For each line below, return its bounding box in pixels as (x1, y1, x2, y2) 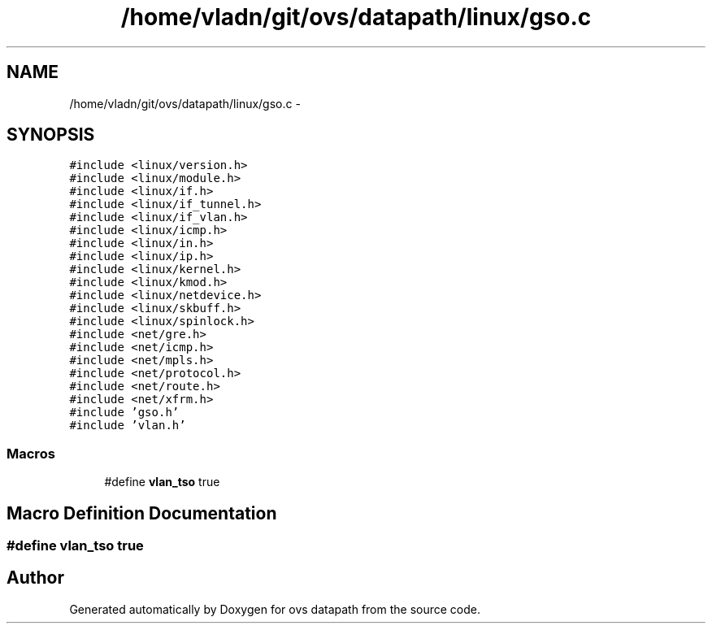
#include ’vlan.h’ (69, 419, 186, 432)
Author (7, 567, 64, 589)
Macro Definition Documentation (7, 502, 277, 524)
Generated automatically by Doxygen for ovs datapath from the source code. (69, 602, 481, 616)
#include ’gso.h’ (69, 406, 180, 419)
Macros (7, 445, 55, 462)
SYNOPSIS (7, 124, 95, 146)
